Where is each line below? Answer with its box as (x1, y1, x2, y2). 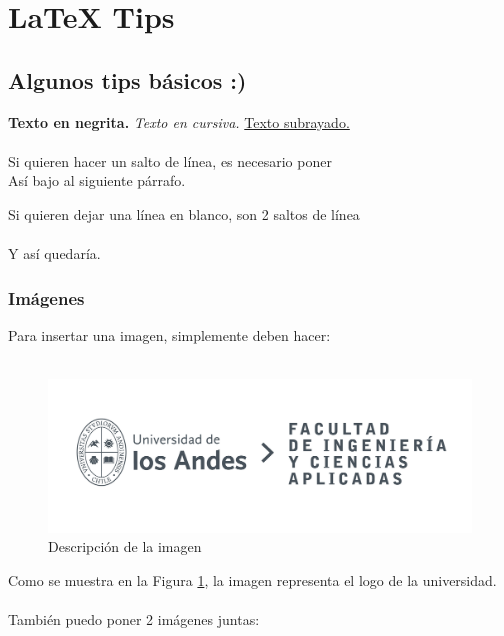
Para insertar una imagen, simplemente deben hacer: (8, 324, 331, 345)
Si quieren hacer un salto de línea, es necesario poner (8, 150, 332, 171)
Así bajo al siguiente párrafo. (8, 170, 186, 191)
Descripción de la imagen (48, 536, 202, 557)
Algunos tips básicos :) (8, 64, 247, 95)
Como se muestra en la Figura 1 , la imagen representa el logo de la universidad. (8, 569, 497, 590)
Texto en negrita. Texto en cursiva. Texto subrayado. (8, 111, 350, 132)
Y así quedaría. (8, 243, 101, 264)
